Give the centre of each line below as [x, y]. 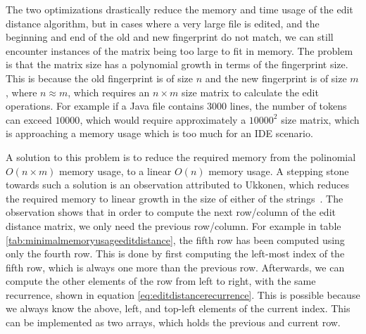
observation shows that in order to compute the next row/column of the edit [171, 212]
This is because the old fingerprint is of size [100, 78]
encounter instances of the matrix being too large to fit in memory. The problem [179, 50]
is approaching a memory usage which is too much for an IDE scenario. [159, 133]
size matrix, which [320, 119]
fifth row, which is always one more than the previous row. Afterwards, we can [175, 267]
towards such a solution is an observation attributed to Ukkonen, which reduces [177, 185]
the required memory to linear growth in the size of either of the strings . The [175, 198]
